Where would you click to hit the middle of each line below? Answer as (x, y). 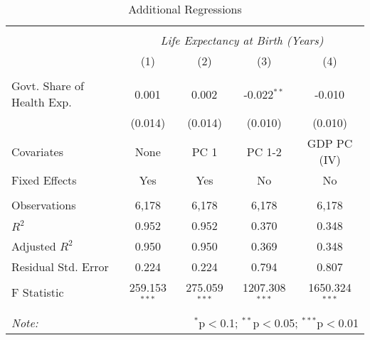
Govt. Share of (48, 86)
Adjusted (34, 246)
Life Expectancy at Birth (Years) (242, 40)
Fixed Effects (44, 180)
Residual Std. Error (60, 267)
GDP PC (330, 143)
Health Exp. (42, 102)
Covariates (38, 151)
